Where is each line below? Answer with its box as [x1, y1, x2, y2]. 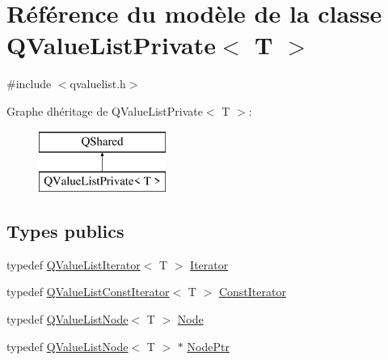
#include [6, 75, 52, 92]
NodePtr [187, 337, 230, 354]
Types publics [6, 218, 124, 244]
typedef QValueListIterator [6, 256, 141, 273]
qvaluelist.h [70, 75, 126, 92]
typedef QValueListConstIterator [6, 283, 170, 300]
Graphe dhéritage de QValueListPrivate [6, 102, 203, 119]
